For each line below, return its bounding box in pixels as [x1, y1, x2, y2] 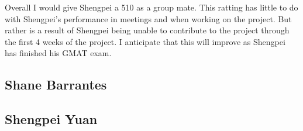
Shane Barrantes [5, 75, 107, 94]
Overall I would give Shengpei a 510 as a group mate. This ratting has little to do [5, 1, 298, 13]
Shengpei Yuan [5, 110, 98, 128]
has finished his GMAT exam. [5, 47, 112, 59]
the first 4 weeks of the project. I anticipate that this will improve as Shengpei [5, 35, 285, 47]
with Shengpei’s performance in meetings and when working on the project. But [5, 12, 292, 25]
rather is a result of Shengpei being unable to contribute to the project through [5, 24, 290, 36]
